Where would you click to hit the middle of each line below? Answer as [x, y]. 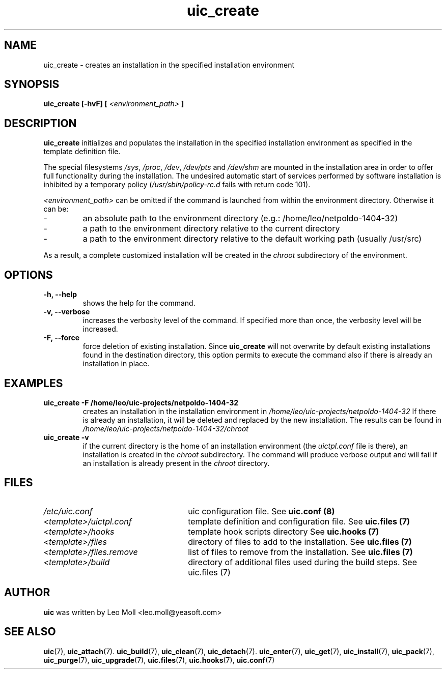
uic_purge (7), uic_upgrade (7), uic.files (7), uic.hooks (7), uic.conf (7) [159, 660]
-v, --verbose [67, 312]
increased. [100, 329]
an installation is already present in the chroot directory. [176, 463]
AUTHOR [27, 593]
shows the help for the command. [139, 303]
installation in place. [116, 364]
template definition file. [82, 152]
